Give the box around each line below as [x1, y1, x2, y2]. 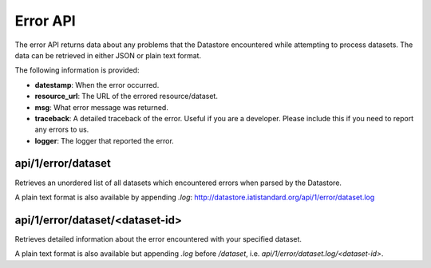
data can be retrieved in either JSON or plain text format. [14, 50, 202, 60]
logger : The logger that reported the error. [34, 136, 175, 145]
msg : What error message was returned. [34, 102, 169, 112]
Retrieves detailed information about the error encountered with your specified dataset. [14, 234, 302, 243]
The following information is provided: [14, 65, 140, 75]
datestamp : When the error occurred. [34, 80, 160, 89]
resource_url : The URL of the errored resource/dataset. [34, 92, 219, 101]
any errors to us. [34, 124, 89, 135]
